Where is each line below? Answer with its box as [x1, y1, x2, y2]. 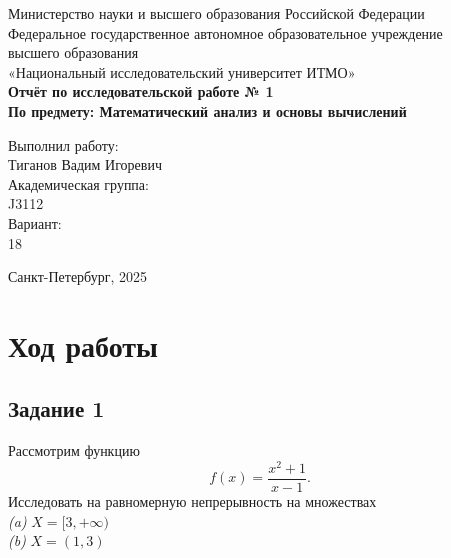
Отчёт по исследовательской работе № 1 [8, 81, 274, 102]
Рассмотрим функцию [8, 440, 140, 461]
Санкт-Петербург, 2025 [8, 266, 147, 287]
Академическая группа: [8, 173, 149, 194]
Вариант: [8, 212, 62, 233]
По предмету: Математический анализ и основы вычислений [8, 100, 407, 121]
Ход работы [8, 324, 158, 365]
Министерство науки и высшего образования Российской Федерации [8, 3, 425, 23]
